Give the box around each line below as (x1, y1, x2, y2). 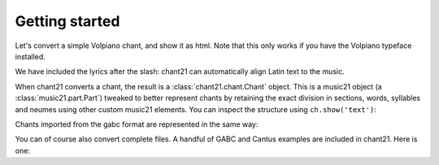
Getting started (15, 12, 120, 30)
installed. (15, 51, 46, 61)
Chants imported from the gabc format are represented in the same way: (15, 119, 259, 129)
